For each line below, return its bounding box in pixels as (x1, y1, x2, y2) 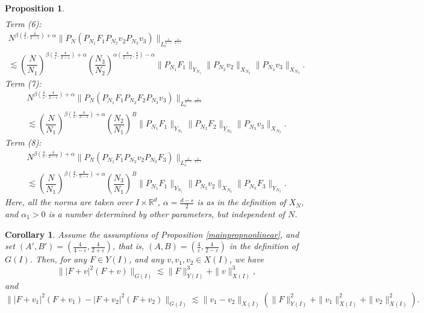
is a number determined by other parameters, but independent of (48, 207, 285, 220)
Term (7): (5, 76, 42, 89)
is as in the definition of (197, 196, 286, 208)
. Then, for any (30, 253, 87, 265)
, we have (229, 253, 264, 265)
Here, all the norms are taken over (5, 196, 132, 208)
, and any (128, 253, 164, 265)
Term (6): (5, 17, 42, 30)
